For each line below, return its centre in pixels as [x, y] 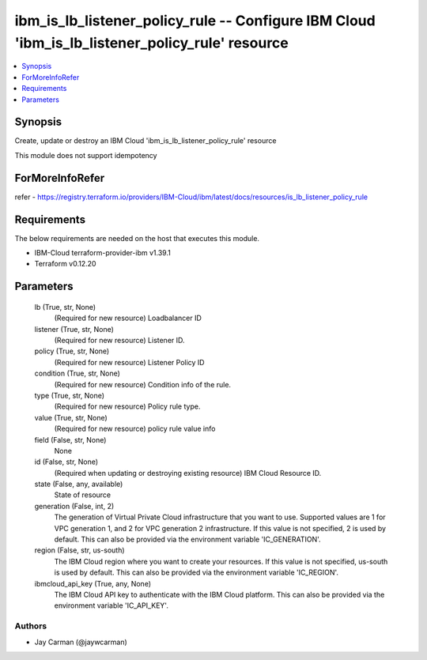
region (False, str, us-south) [80, 550]
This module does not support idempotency [86, 155]
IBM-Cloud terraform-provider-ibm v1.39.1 [103, 253]
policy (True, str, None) [72, 351]
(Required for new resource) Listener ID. [119, 340]
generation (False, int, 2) [74, 506]
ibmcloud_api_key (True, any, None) [93, 583]
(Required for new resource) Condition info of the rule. [143, 384]
